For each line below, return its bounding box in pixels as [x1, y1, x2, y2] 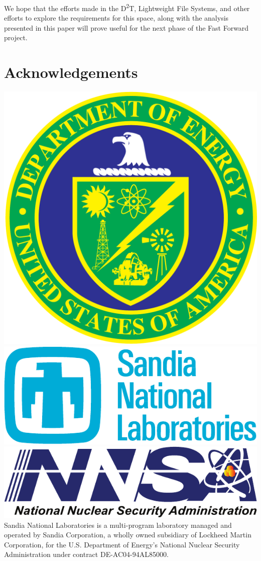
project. [4, 32, 28, 43]
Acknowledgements [4, 62, 138, 82]
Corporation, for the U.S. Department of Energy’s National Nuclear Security [4, 539, 240, 549]
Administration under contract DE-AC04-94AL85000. [4, 549, 169, 559]
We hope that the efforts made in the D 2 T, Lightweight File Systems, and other [4, 2, 250, 13]
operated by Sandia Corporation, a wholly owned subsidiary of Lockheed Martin [4, 529, 251, 540]
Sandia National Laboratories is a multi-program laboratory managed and [4, 519, 232, 530]
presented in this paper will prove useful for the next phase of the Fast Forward [4, 22, 249, 33]
